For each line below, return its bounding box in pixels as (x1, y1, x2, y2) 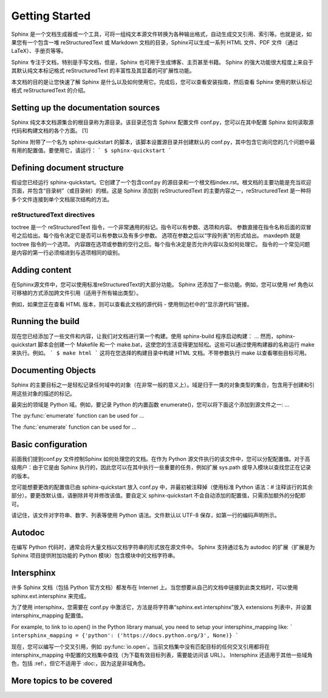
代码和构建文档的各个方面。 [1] (11, 127, 88, 134)
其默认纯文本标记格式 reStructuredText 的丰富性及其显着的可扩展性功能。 (11, 67, 196, 74)
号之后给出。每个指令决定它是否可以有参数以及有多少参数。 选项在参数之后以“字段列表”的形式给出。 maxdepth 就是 (11, 232, 301, 240)
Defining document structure (11, 162, 124, 173)
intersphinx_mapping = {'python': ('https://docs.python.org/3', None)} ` (11, 632, 239, 639)
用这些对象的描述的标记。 (11, 390, 75, 397)
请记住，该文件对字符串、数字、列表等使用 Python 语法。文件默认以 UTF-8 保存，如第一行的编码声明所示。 (11, 511, 281, 519)
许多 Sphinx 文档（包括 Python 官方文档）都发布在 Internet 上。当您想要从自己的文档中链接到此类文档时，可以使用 (11, 584, 298, 591)
